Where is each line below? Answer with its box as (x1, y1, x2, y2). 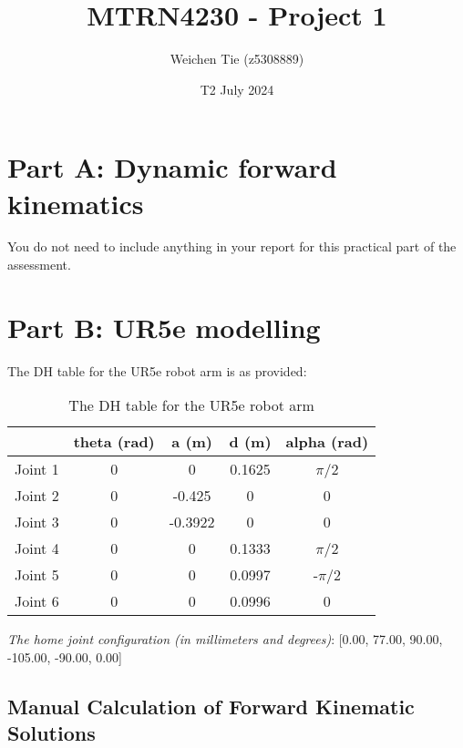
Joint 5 (15, 564, 59, 586)
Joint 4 (15, 538, 59, 559)
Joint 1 (15, 458, 59, 480)
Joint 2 (15, 485, 59, 507)
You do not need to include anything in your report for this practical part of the (7, 237, 457, 256)
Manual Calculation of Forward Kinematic (7, 692, 415, 720)
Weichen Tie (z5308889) (170, 49, 304, 68)
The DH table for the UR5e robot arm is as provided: (7, 361, 307, 380)
